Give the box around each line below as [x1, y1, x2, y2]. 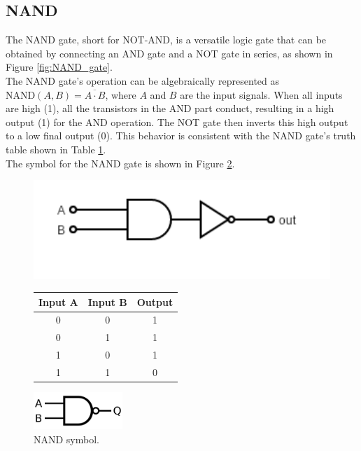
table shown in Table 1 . [6, 141, 106, 156]
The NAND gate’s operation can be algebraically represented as [6, 73, 280, 88]
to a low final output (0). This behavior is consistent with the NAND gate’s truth [6, 128, 356, 143]
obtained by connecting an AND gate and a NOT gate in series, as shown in [6, 46, 333, 60]
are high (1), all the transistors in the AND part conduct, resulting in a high [6, 101, 334, 116]
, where [105, 87, 136, 102]
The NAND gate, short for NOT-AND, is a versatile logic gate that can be [6, 32, 327, 47]
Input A [38, 294, 78, 309]
